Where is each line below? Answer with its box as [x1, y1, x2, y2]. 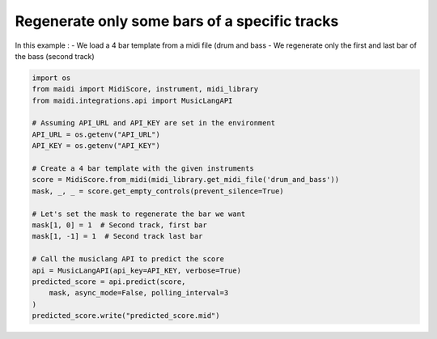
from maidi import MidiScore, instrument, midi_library [32, 85, 259, 94]
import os [32, 73, 71, 83]
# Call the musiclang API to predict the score [32, 255, 224, 264]
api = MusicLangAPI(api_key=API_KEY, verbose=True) [32, 265, 242, 275]
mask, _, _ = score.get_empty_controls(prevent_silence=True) [32, 186, 284, 196]
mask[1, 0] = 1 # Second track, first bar [32, 221, 208, 230]
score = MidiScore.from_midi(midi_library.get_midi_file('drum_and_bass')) [32, 175, 340, 184]
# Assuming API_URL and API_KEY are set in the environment [32, 118, 276, 128]
